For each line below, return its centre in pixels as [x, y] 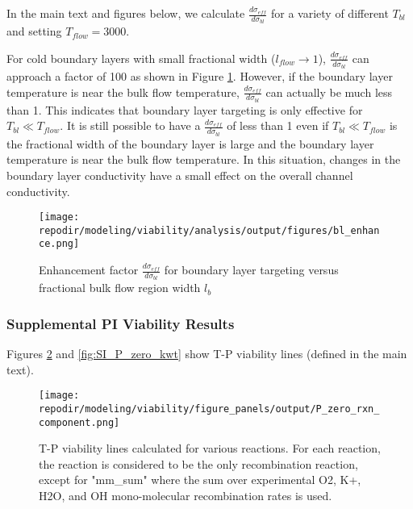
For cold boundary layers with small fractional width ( [141, 58]
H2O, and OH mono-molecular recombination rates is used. [186, 496]
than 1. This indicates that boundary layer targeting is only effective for [185, 109]
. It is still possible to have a [130, 125]
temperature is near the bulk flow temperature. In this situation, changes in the [204, 159]
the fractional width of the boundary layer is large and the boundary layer [190, 143]
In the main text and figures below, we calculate [126, 13]
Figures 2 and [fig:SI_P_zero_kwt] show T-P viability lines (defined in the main [207, 354]
